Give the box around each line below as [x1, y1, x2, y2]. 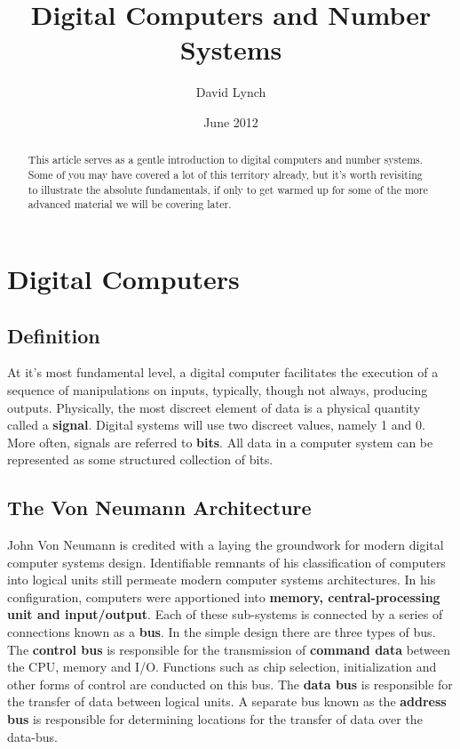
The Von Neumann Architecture [7, 494, 312, 521]
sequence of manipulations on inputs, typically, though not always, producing [7, 380, 428, 399]
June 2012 [203, 112, 258, 131]
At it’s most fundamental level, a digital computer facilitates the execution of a [7, 363, 439, 382]
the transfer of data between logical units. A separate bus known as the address [7, 692, 447, 711]
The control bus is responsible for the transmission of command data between [7, 640, 451, 658]
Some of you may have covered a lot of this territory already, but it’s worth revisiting [28, 166, 423, 181]
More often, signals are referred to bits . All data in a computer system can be [7, 432, 433, 451]
